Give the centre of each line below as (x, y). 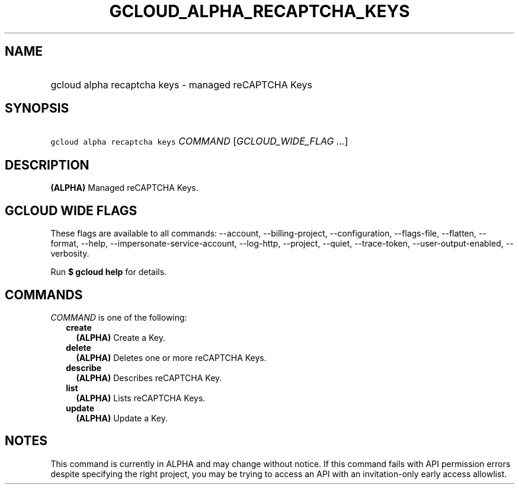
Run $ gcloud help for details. (109, 272)
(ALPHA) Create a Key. (121, 337)
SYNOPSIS (37, 108)
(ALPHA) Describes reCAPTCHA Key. (149, 378)
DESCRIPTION (47, 165)
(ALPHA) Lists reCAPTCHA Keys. (141, 398)
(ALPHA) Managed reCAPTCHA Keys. (124, 188)
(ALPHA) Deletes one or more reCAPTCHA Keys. (171, 357)
